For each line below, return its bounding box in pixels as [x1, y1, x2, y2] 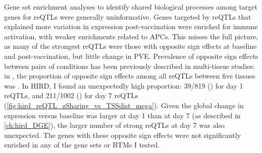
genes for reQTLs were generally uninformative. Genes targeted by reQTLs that [4, 11, 251, 22]
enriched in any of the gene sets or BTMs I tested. [4, 139, 160, 150]
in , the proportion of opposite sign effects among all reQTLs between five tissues [4, 70, 255, 81]
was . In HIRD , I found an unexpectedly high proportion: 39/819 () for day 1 [4, 80, 243, 91]
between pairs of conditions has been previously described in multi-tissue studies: [4, 60, 255, 71]
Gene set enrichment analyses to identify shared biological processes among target [4, 2, 258, 12]
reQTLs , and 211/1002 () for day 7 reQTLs [4, 90, 138, 101]
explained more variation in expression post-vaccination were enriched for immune [4, 21, 258, 32]
